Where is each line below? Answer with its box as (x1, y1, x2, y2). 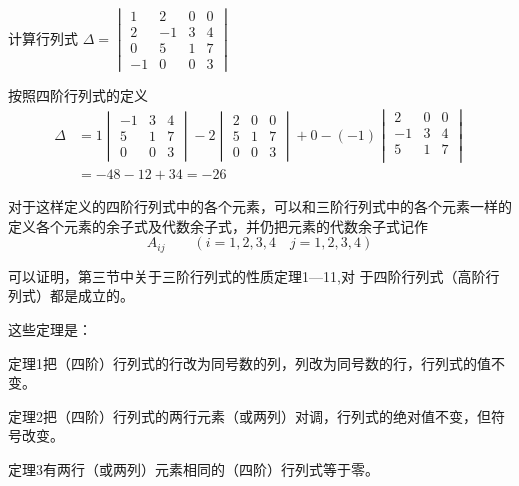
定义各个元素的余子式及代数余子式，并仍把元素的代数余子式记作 (8, 215, 428, 236)
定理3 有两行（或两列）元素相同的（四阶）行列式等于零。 (8, 459, 379, 480)
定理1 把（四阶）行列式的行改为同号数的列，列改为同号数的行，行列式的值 (8, 352, 491, 373)
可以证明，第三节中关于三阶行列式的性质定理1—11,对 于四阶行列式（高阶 (8, 265, 486, 286)
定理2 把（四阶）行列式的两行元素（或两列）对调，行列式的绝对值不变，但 (8, 405, 491, 426)
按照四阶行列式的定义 (8, 85, 148, 106)
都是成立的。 (49, 285, 134, 306)
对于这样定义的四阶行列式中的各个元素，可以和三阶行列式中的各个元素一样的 (8, 196, 512, 217)
